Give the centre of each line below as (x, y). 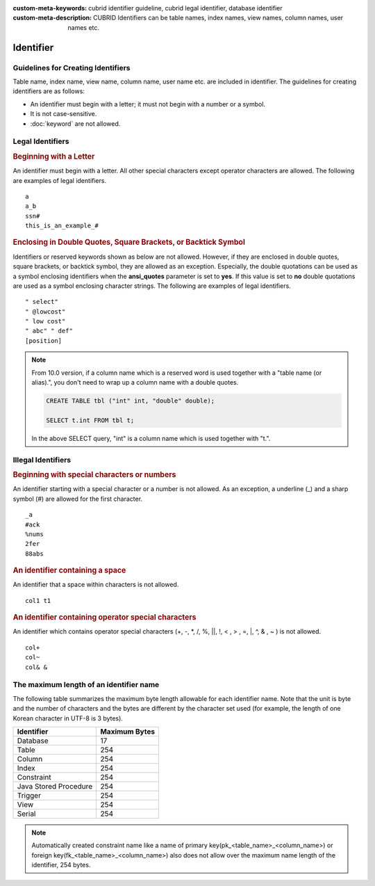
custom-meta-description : (52, 18)
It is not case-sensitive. (64, 114)
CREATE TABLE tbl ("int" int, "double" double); (131, 401)
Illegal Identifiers (42, 460)
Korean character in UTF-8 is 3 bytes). (68, 718)
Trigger (29, 795)
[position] (44, 340)
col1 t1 (38, 601)
